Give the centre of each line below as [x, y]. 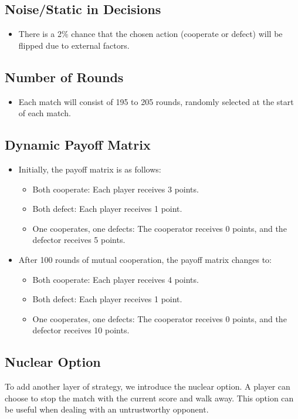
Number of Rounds [64, 77]
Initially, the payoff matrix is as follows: [90, 169]
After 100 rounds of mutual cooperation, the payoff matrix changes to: [145, 259]
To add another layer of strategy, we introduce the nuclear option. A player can [148, 386]
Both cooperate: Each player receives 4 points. [116, 279]
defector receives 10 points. [81, 330]
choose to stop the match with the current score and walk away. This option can [149, 398]
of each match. [45, 113]
